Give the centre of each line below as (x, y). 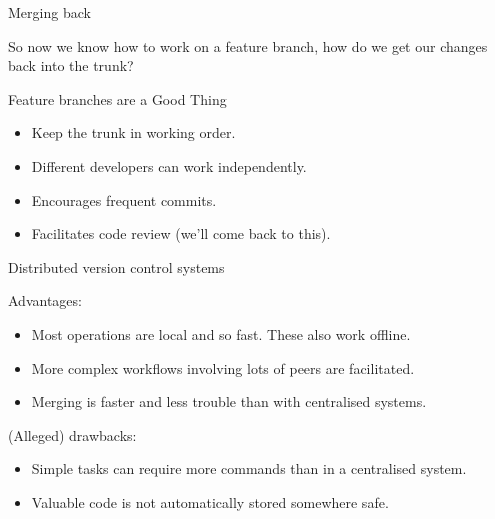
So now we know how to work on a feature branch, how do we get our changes (248, 45)
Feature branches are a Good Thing (117, 98)
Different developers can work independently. (169, 165)
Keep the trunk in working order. (133, 132)
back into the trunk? (71, 65)
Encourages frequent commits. (124, 199)
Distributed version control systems (116, 266)
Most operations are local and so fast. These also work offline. (221, 333)
